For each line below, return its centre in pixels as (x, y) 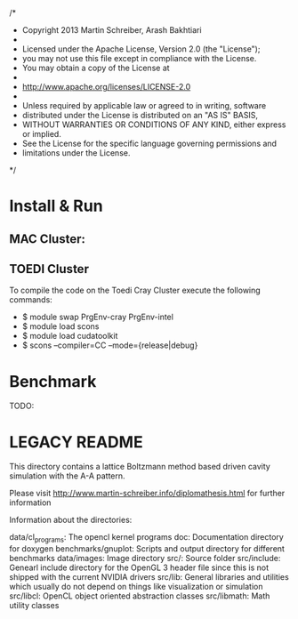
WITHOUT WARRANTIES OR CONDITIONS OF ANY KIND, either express (154, 125)
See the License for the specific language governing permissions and (149, 143)
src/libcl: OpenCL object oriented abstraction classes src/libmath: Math (140, 596)
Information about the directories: (71, 520)
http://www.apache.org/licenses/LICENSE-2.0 (106, 87)
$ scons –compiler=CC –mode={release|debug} (110, 345)
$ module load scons (60, 326)
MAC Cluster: (48, 239)
